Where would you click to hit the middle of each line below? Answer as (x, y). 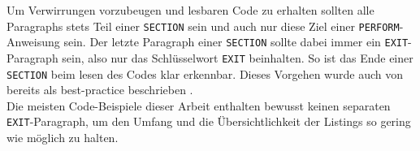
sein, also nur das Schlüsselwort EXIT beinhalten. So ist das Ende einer (238, 57)
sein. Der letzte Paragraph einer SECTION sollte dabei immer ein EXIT (236, 42)
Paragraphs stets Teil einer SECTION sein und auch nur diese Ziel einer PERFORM (203, 26)
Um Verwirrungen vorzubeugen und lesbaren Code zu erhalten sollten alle (191, 10)
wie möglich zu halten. (63, 138)
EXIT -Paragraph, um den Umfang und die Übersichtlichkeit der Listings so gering (209, 121)
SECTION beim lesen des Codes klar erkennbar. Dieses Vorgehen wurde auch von (205, 73)
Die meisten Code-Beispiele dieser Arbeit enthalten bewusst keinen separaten (199, 105)
